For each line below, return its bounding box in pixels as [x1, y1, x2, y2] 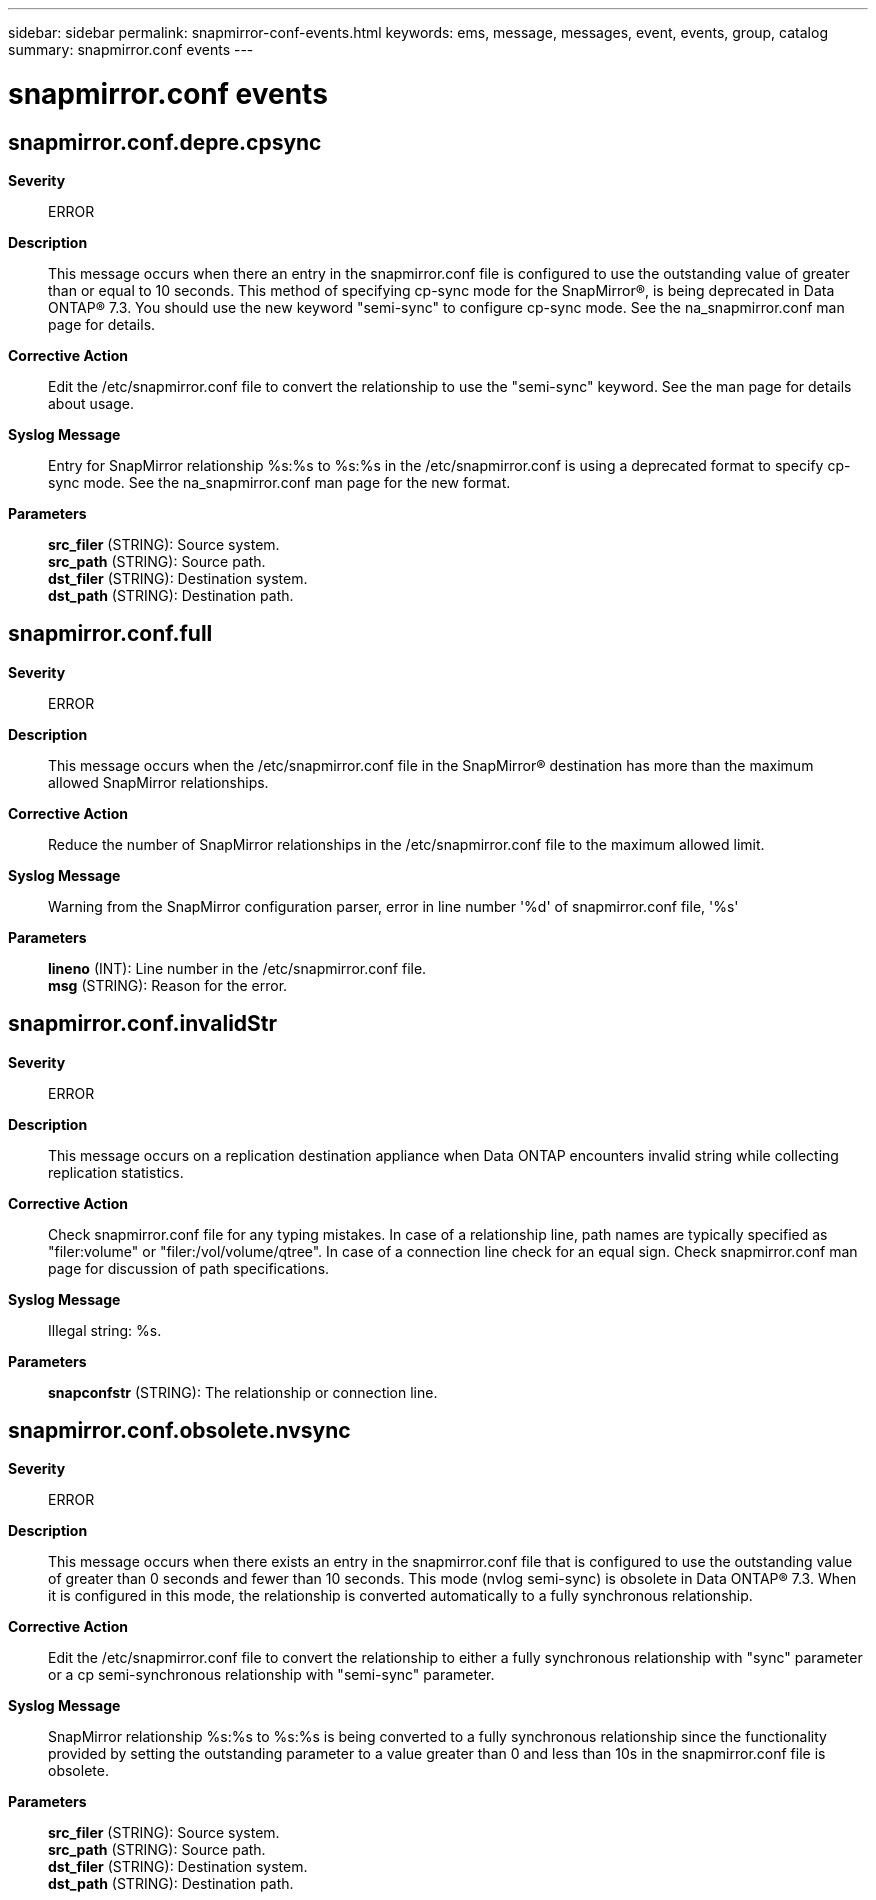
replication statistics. [48, 1163, 184, 1181]
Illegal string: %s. [48, 1321, 162, 1339]
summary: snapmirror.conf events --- [8, 41, 254, 58]
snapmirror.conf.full [8, 621, 213, 647]
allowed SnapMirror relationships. [48, 773, 269, 791]
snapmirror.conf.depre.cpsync [8, 129, 322, 155]
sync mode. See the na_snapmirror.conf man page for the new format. [48, 473, 511, 491]
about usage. [48, 394, 134, 412]
